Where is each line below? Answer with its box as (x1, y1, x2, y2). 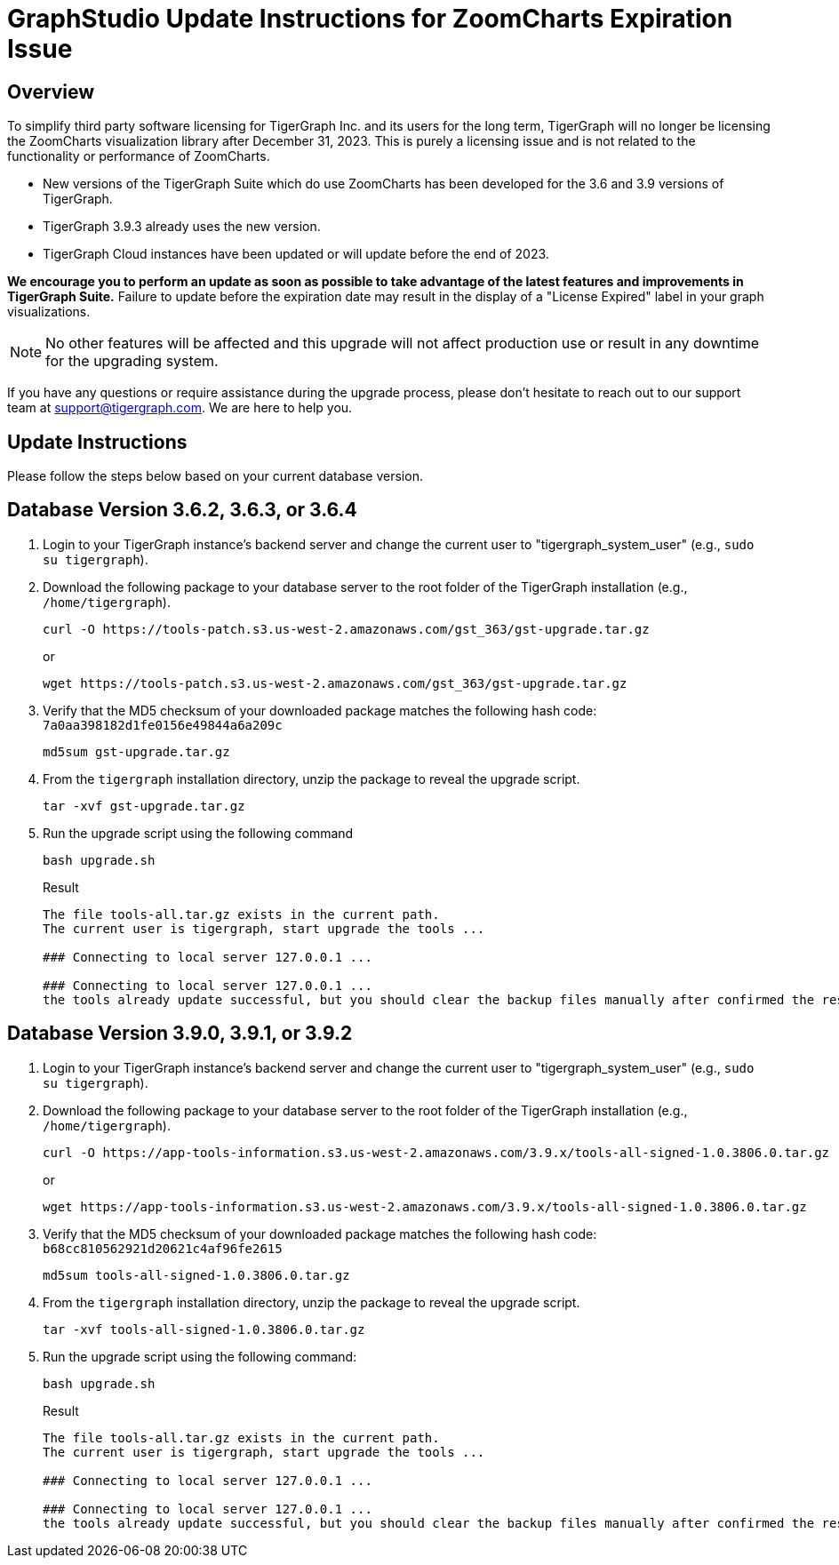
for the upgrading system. (45, 352, 219, 371)
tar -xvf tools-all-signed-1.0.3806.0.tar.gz (43, 1321, 365, 1337)
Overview (7, 80, 95, 103)
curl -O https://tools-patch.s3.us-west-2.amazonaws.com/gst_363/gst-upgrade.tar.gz (43, 621, 650, 636)
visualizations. (7, 304, 91, 320)
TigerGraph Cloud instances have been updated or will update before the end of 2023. (43, 246, 549, 262)
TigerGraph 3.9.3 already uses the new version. (43, 219, 321, 235)
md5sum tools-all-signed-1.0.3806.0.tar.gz (43, 1267, 350, 1282)
